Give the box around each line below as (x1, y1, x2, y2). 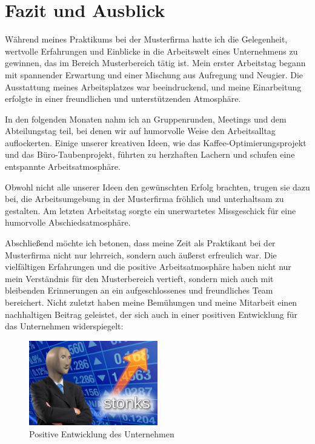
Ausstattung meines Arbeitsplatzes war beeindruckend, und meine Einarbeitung (5, 80, 302, 93)
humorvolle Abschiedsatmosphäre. (5, 216, 131, 229)
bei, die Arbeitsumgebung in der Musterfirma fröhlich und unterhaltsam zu (5, 192, 284, 205)
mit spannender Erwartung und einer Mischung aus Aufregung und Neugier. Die (5, 68, 303, 81)
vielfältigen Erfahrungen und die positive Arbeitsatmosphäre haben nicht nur (5, 260, 291, 273)
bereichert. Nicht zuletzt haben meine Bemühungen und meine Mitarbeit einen (5, 296, 297, 308)
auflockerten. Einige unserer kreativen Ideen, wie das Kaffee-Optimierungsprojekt (5, 136, 307, 149)
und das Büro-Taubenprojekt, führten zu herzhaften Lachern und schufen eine (5, 148, 295, 161)
